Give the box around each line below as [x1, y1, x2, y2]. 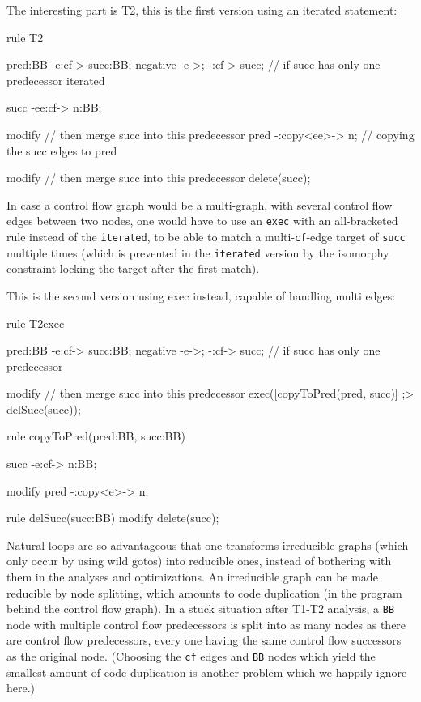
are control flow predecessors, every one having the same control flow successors [6, 632, 402, 649]
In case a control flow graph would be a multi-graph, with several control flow [6, 196, 393, 213]
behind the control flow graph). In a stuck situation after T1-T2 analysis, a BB [6, 600, 395, 617]
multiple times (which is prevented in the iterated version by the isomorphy [6, 244, 389, 261]
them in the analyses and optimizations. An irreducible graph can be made [6, 568, 378, 585]
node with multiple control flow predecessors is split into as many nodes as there [6, 615, 406, 632]
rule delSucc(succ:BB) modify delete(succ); [6, 509, 219, 526]
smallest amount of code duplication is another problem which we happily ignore [6, 663, 407, 680]
